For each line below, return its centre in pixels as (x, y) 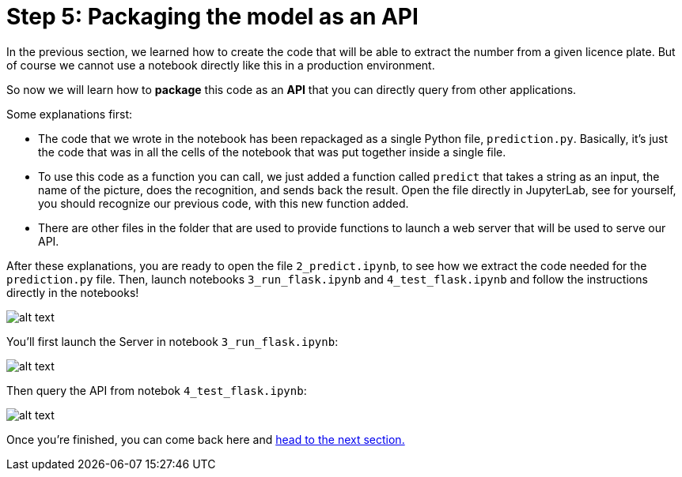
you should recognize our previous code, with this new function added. (224, 203)
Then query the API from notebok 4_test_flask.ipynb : (157, 390)
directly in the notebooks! (73, 292)
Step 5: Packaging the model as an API (212, 17)
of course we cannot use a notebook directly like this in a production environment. (221, 65)
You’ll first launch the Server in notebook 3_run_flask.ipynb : (172, 341)
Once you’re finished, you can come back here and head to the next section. (206, 439)
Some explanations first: (69, 114)
